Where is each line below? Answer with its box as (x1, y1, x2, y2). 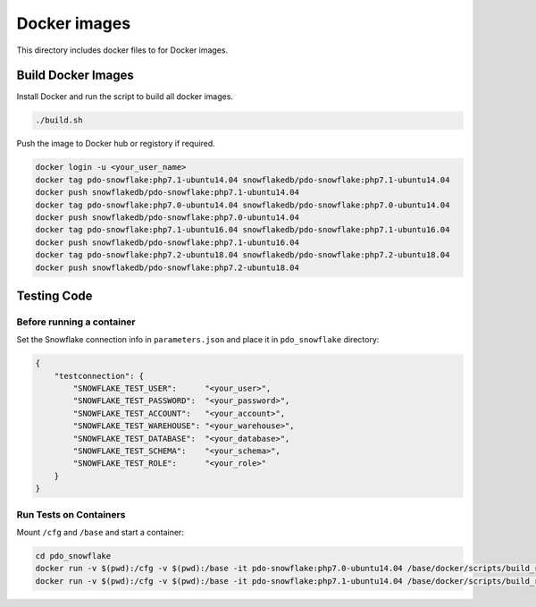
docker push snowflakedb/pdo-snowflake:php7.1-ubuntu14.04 (35, 188, 299, 198)
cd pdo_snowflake (35, 551, 112, 561)
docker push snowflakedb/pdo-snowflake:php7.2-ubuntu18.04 (35, 262, 299, 273)
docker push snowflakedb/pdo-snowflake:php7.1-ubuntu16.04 (35, 237, 299, 248)
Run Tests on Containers (16, 508, 126, 520)
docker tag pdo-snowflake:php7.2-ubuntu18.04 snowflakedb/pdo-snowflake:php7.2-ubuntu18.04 (35, 250, 450, 260)
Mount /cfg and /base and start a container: (16, 527, 185, 537)
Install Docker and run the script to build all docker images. (16, 91, 234, 102)
